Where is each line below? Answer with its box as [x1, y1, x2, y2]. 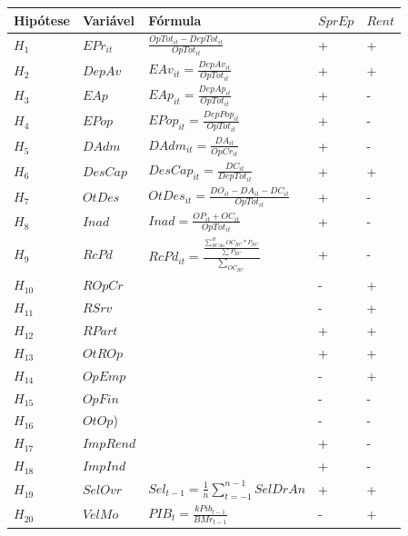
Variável [82, 10, 134, 29]
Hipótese [14, 10, 70, 29]
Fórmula [148, 10, 202, 29]
